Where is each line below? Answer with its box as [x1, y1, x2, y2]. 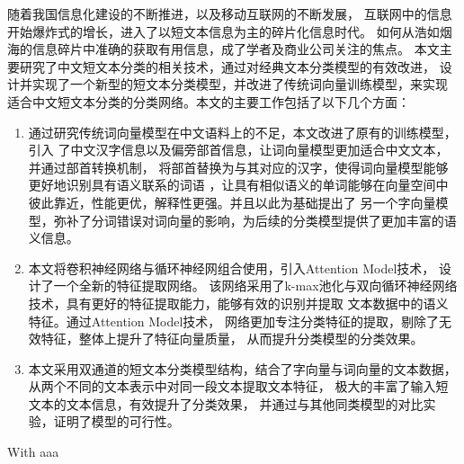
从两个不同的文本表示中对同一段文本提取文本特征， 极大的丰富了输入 [28, 377, 436, 396]
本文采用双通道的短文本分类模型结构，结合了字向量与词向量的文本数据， [28, 359, 457, 378]
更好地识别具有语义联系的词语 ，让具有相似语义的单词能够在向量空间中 [28, 175, 449, 194]
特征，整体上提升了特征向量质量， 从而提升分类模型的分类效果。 [40, 329, 424, 348]
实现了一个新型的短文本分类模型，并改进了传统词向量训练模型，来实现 [31, 75, 448, 94]
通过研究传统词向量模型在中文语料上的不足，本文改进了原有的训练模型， [28, 122, 457, 141]
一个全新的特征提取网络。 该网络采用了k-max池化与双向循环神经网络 [53, 276, 458, 295]
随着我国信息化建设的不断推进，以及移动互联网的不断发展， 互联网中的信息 [7, 4, 452, 22]
